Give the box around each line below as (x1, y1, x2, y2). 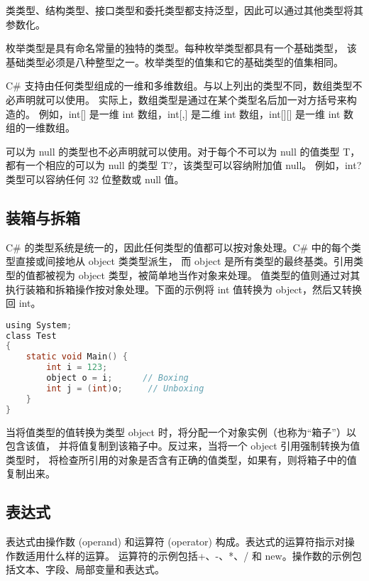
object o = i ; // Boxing (46, 373, 189, 384)
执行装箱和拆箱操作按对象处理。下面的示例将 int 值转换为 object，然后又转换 (6, 281, 363, 296)
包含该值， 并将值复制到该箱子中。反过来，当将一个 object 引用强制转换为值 (6, 438, 360, 453)
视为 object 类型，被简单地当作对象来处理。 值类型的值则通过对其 (55, 267, 360, 282)
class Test (6, 330, 57, 341)
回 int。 (6, 295, 41, 310)
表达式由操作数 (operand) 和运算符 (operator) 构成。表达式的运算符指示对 (6, 534, 345, 549)
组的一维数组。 (6, 120, 75, 135)
